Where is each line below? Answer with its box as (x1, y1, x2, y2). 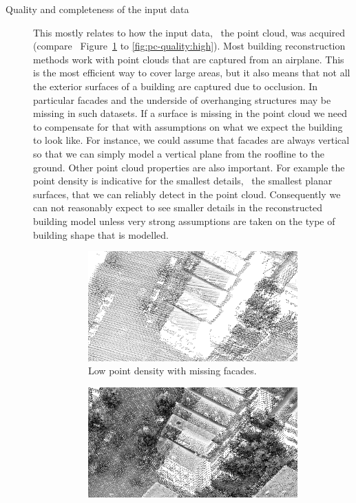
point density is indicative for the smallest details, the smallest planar (33, 173, 333, 188)
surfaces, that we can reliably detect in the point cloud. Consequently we (33, 186, 341, 201)
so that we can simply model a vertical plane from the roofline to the (33, 146, 324, 160)
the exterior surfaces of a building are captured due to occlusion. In (33, 78, 318, 93)
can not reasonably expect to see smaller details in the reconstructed (33, 200, 323, 215)
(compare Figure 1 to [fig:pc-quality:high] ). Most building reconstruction (33, 39, 346, 53)
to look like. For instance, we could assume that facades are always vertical (33, 133, 350, 147)
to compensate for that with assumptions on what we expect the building (33, 119, 343, 133)
